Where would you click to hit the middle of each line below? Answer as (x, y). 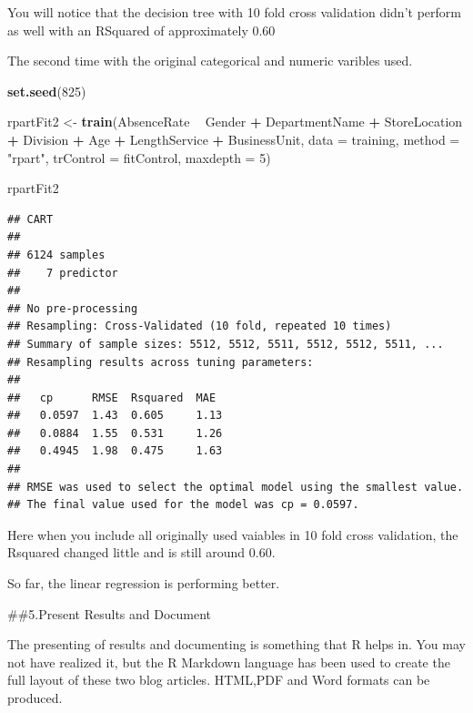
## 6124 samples (56, 255)
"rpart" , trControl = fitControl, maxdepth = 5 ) (139, 157)
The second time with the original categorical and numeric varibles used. (210, 61)
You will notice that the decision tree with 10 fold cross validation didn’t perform (234, 12)
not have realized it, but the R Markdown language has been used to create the (229, 662)
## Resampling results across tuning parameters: (161, 362)
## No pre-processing (73, 308)
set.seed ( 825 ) (47, 91)
